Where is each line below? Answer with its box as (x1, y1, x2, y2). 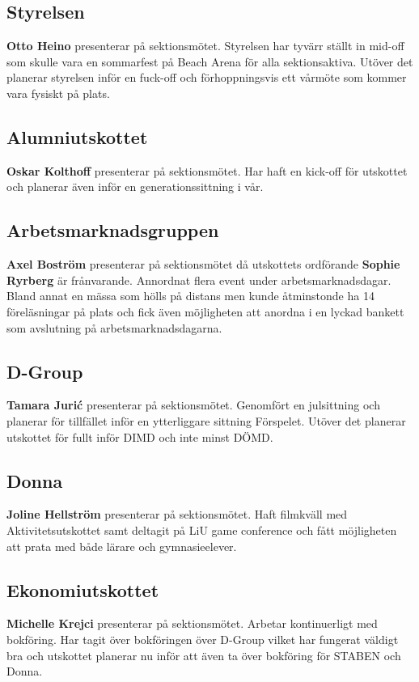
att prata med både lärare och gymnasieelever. (6, 537, 237, 554)
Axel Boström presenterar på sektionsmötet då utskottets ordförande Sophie (6, 256, 400, 273)
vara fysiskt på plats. (6, 84, 110, 101)
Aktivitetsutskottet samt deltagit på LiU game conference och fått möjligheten (6, 521, 397, 538)
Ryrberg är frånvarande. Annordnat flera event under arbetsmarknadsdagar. (6, 271, 391, 288)
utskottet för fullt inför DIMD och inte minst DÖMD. (6, 428, 273, 445)
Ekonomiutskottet (6, 577, 159, 602)
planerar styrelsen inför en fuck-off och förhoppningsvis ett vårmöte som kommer (6, 69, 407, 86)
